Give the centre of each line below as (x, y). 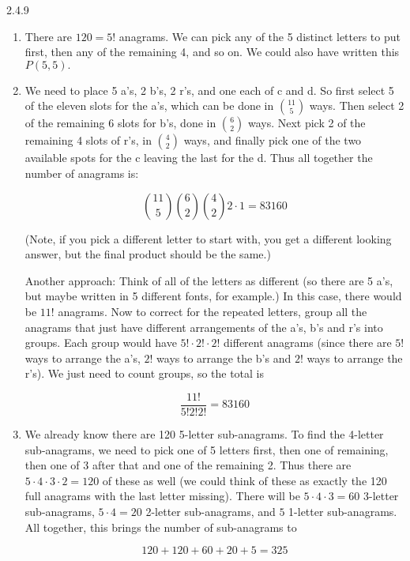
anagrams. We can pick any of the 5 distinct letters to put (260, 36)
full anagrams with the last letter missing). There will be (162, 496)
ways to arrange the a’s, (83, 358)
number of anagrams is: (82, 173)
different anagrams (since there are (308, 343)
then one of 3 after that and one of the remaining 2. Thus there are (188, 465)
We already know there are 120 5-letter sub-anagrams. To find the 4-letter (204, 433)
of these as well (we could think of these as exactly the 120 (244, 480)
